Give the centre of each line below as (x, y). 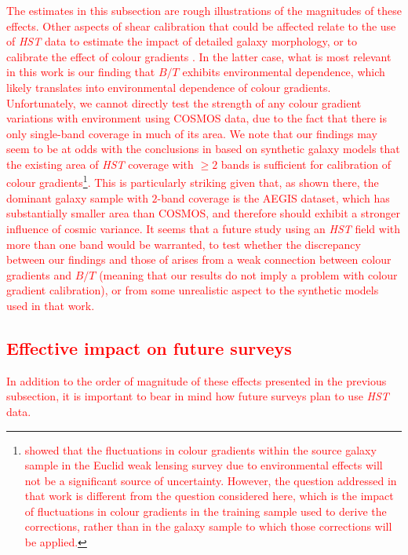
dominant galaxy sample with (77, 197)
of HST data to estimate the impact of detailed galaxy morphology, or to (182, 41)
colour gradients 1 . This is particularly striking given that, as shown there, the (193, 181)
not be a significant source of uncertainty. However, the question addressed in (211, 480)
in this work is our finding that (81, 72)
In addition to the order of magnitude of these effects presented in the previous (197, 380)
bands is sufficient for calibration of (306, 164)
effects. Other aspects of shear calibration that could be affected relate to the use (201, 26)
